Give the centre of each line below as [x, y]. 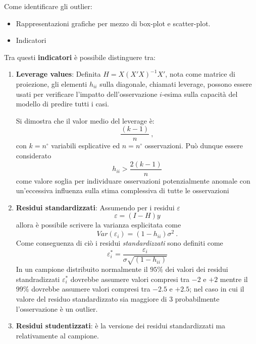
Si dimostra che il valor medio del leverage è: [85, 120]
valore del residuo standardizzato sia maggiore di [91, 298]
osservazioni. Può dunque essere [194, 146]
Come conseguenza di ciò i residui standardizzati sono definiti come [119, 243]
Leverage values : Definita [58, 74]
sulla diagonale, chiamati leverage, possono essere [176, 83]
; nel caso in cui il [217, 289]
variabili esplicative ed [86, 146]
